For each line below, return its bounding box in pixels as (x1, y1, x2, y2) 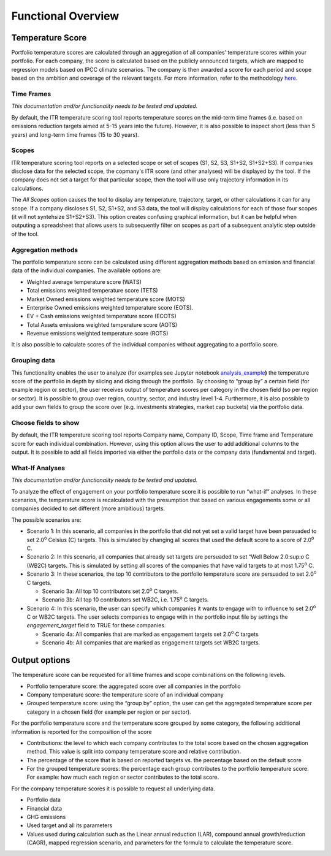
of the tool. (11, 230, 39, 237)
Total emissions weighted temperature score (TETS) (26, 287, 159, 294)
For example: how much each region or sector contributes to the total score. (26, 773, 219, 781)
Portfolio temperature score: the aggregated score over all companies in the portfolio (26, 682, 242, 690)
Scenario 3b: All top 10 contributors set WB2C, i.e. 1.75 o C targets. (42, 595, 209, 603)
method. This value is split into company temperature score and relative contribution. (26, 748, 242, 755)
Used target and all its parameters (26, 822, 113, 829)
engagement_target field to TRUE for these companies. (26, 622, 166, 629)
